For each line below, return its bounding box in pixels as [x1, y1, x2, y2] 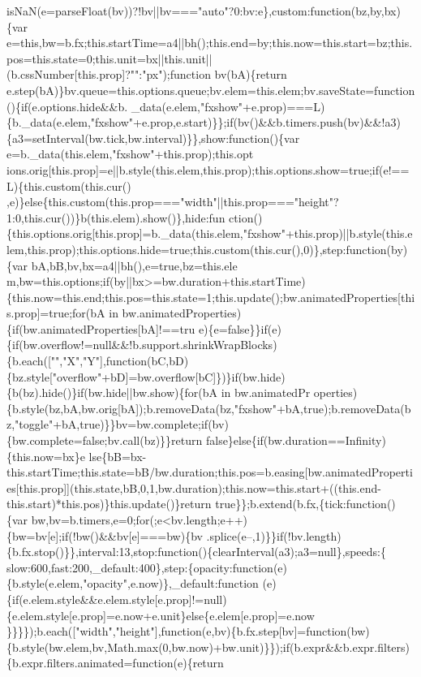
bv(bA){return [214, 66, 287, 83]
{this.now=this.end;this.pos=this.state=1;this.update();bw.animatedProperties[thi [6, 288, 415, 305]
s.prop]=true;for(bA [6, 304, 105, 321]
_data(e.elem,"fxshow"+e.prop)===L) [131, 97, 325, 114]
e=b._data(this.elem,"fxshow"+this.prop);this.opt [6, 145, 254, 162]
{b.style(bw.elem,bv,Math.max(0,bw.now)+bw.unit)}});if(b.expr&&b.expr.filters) [6, 638, 410, 655]
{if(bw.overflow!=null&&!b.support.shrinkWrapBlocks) [6, 336, 277, 353]
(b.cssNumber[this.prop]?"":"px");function [6, 66, 211, 83]
